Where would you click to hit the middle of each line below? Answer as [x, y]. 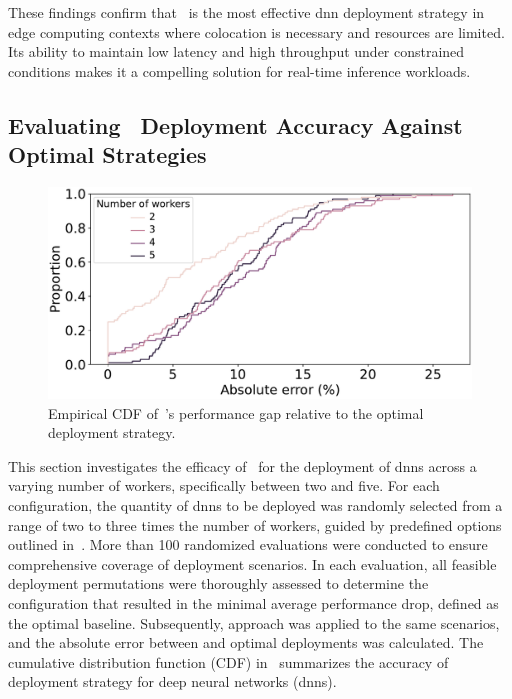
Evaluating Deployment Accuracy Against [235, 124]
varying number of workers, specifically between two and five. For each [224, 485]
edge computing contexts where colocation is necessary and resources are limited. [256, 31]
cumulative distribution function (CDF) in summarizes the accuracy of [228, 661]
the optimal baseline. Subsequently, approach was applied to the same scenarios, [254, 622]
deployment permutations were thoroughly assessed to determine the [218, 583]
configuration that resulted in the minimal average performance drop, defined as [253, 602]
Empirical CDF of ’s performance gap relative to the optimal [236, 412]
